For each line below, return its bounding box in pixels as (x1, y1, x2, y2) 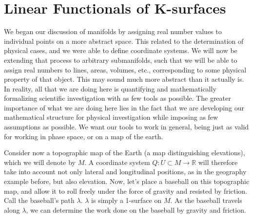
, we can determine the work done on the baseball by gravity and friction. (26, 204, 246, 215)
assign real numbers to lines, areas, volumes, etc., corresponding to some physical (4, 64, 247, 74)
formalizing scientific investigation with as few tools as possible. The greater (4, 93, 231, 103)
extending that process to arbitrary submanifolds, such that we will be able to (4, 54, 237, 65)
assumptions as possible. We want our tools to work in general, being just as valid (4, 122, 249, 132)
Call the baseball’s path (4, 195, 75, 205)
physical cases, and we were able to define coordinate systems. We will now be (4, 45, 237, 55)
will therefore (198, 157, 238, 167)
